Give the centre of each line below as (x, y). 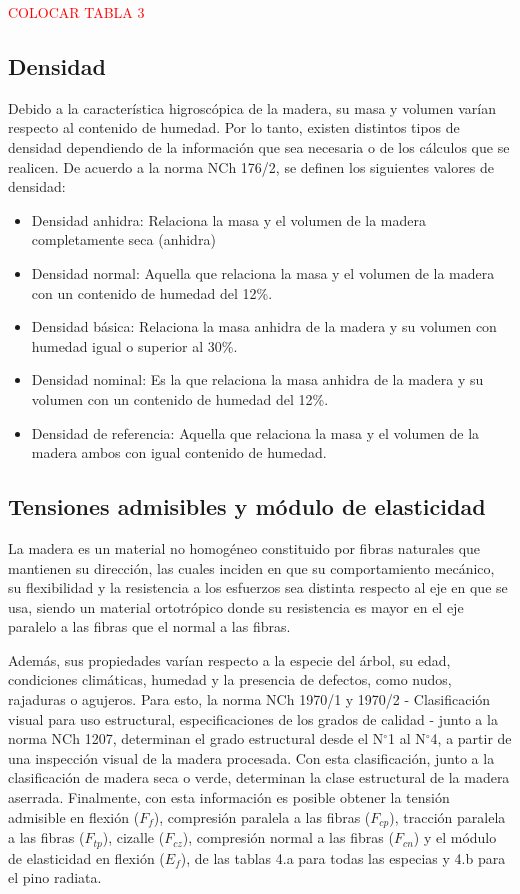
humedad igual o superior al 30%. (134, 345)
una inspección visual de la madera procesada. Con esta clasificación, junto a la (251, 757)
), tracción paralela (447, 816)
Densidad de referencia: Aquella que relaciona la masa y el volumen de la (255, 432)
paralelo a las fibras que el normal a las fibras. (149, 626)
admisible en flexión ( (74, 816)
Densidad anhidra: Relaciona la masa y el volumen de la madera (228, 219)
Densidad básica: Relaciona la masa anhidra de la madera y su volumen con (264, 326)
